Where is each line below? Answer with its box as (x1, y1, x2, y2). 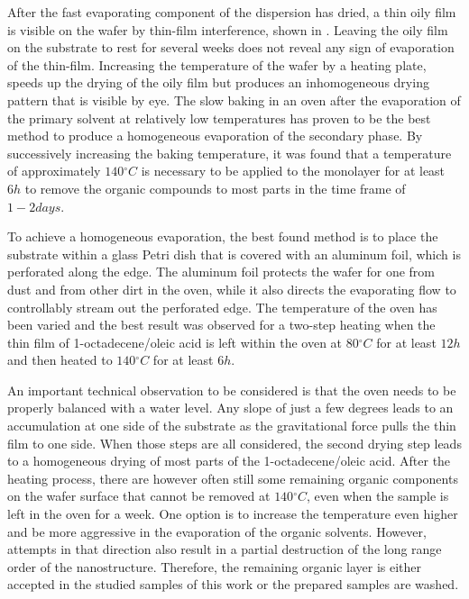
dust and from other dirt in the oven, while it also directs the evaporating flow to (7, 279, 456, 298)
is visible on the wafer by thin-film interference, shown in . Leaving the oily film (7, 20, 448, 39)
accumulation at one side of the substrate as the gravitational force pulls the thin (7, 416, 456, 435)
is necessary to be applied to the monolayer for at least (141, 161, 446, 180)
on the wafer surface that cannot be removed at (7, 486, 271, 505)
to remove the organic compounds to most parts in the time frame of (24, 178, 406, 197)
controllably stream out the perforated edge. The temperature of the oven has (7, 297, 437, 316)
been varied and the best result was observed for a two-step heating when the (7, 315, 436, 334)
